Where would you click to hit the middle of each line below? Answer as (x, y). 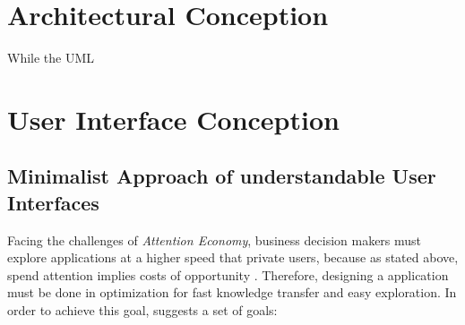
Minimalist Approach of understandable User (222, 176)
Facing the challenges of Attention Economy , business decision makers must (215, 239)
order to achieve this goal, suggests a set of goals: (142, 310)
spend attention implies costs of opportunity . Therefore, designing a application (228, 274)
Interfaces (53, 202)
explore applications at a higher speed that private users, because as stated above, (233, 257)
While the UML (51, 58)
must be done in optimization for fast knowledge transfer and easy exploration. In (232, 292)
